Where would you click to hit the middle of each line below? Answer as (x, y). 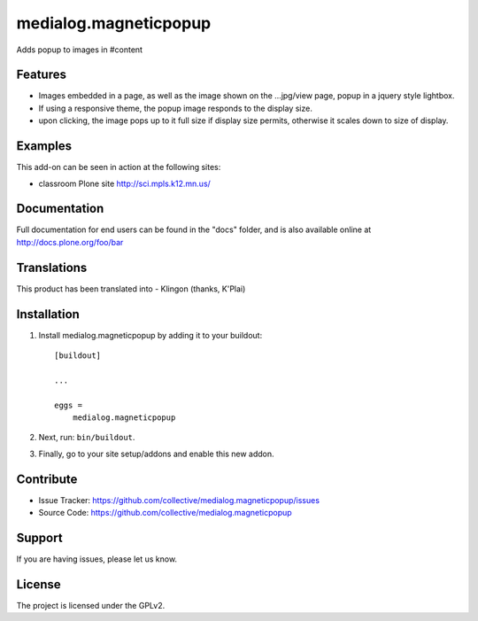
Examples (44, 146)
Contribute (47, 479)
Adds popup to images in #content (80, 50)
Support (39, 537)
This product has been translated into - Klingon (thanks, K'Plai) (131, 289)
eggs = (69, 405)
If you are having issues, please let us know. (96, 559)
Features (41, 75)
